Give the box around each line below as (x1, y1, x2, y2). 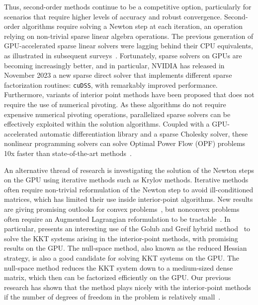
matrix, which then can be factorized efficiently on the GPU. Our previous (4, 272, 231, 283)
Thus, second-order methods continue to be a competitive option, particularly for (4, 1, 252, 11)
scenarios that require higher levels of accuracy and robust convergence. (4, 11, 222, 21)
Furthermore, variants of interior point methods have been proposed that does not (4, 89, 255, 100)
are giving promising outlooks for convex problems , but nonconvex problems (4, 203, 240, 214)
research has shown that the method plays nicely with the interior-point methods (4, 282, 251, 292)
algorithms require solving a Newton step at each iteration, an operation (22, 21, 243, 31)
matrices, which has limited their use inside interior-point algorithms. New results (4, 194, 253, 204)
